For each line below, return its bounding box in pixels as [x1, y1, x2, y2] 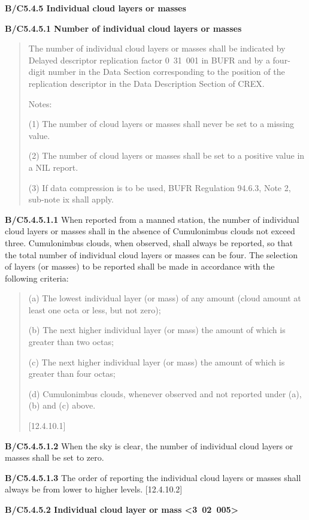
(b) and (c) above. [28, 399, 96, 412]
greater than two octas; [28, 335, 114, 348]
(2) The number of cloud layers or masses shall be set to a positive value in [28, 149, 305, 162]
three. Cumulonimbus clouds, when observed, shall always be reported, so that [5, 236, 293, 249]
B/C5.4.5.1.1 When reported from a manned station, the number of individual [5, 213, 299, 225]
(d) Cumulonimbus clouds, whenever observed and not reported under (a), [28, 387, 302, 400]
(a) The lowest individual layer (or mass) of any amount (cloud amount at [28, 292, 301, 304]
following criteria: [5, 271, 69, 284]
